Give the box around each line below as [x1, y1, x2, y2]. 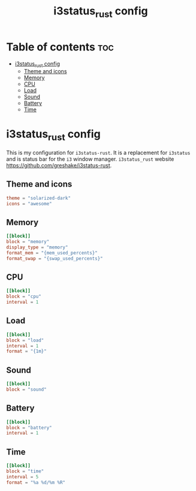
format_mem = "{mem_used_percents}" [6, 250, 98, 256]
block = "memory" [6, 239, 50, 245]
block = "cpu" [6, 294, 42, 300]
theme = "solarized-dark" [6, 195, 71, 201]
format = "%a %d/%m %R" [6, 479, 66, 486]
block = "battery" [6, 424, 52, 430]
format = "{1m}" [6, 348, 47, 355]
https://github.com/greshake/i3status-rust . [6, 161, 112, 169]
